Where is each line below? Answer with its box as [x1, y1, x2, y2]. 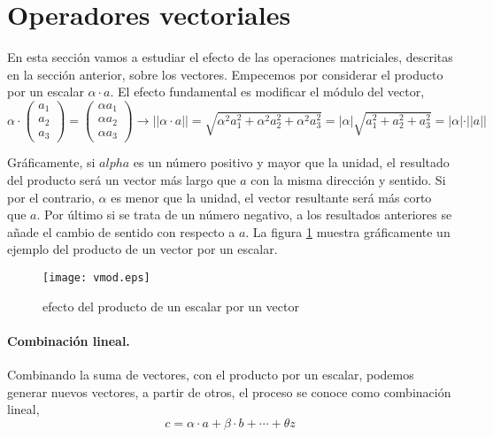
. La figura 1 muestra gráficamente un [245, 222, 451, 241]
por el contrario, [7, 188, 95, 206]
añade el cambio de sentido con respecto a [7, 222, 235, 241]
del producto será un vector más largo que [7, 171, 236, 189]
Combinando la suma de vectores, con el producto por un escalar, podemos [7, 365, 414, 384]
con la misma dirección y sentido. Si [250, 171, 446, 189]
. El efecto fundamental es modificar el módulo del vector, [110, 82, 425, 101]
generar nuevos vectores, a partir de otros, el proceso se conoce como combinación [7, 382, 451, 401]
